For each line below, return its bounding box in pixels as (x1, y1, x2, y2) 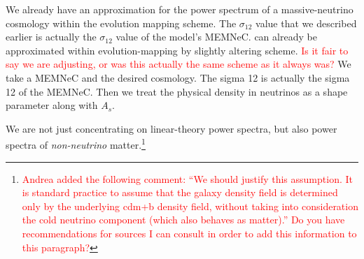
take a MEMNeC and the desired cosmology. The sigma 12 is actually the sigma (6, 70, 350, 84)
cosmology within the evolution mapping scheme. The (6, 15, 237, 30)
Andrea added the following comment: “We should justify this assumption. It (22, 171, 353, 186)
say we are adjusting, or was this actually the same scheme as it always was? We (6, 57, 351, 71)
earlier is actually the (6, 29, 97, 44)
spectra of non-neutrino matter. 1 (6, 135, 146, 151)
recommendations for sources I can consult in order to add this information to (22, 225, 357, 240)
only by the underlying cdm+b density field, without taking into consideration (22, 198, 358, 213)
